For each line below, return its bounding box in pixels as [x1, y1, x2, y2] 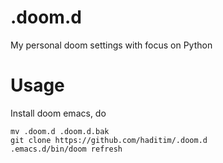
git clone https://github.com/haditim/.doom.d [10, 135, 208, 145]
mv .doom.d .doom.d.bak [10, 126, 110, 136]
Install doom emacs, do [10, 107, 107, 119]
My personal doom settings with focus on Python [10, 39, 213, 51]
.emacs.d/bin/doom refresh [10, 144, 123, 154]
